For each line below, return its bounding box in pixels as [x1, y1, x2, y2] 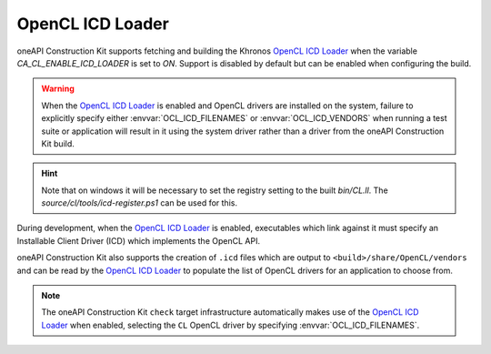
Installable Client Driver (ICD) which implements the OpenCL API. [16, 235, 261, 246]
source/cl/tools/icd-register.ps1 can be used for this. [41, 197, 238, 208]
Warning [41, 83, 75, 95]
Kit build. [41, 137, 75, 149]
